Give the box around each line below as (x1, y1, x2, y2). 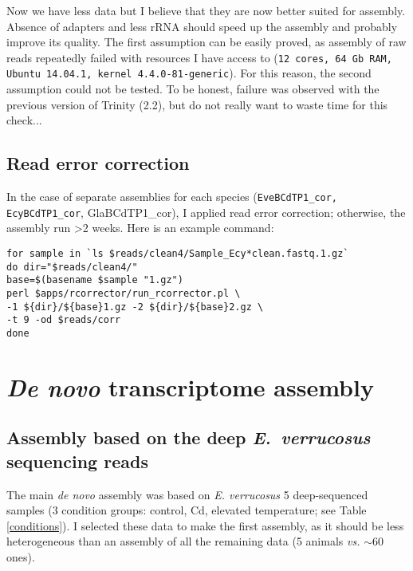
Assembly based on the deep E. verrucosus (6, 425, 371, 450)
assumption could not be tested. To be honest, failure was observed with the (6, 81, 380, 97)
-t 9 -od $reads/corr (6, 314, 121, 326)
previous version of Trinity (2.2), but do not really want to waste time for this (6, 96, 388, 112)
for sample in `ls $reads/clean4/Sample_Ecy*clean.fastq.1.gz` (6, 247, 349, 259)
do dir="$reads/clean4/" (6, 261, 138, 273)
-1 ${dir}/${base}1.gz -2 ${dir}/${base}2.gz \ (6, 301, 264, 313)
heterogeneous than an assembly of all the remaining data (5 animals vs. (6, 533, 360, 549)
